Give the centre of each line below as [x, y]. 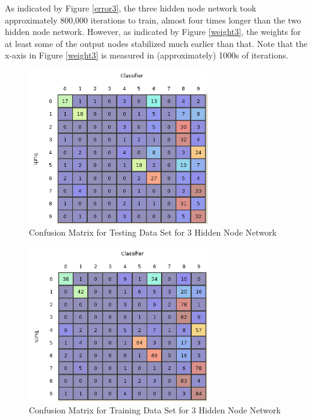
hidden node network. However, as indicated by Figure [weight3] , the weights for [153, 32]
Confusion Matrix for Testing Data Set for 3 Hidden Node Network [153, 232]
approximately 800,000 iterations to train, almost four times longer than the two [153, 20]
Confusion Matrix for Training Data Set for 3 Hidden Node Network [155, 409]
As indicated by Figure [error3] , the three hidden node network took [131, 8]
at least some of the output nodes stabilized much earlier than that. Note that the [156, 43]
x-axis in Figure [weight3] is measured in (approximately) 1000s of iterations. [147, 55]
